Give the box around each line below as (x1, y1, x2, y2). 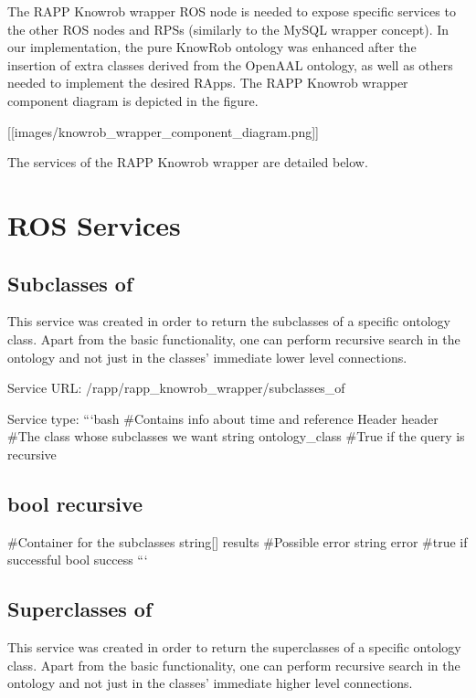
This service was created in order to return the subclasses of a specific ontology (7, 312, 450, 331)
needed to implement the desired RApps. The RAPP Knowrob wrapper (7, 73, 408, 92)
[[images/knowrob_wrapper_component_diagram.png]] (7, 122, 319, 141)
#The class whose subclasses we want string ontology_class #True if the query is (7, 427, 465, 446)
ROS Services (7, 206, 181, 243)
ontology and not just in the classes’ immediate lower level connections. (7, 347, 407, 366)
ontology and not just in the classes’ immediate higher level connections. (7, 673, 413, 693)
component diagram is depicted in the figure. (7, 90, 259, 110)
